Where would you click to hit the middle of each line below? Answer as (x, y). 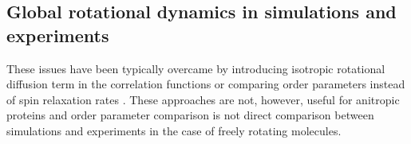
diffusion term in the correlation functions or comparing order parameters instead (206, 84)
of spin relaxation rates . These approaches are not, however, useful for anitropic (203, 99)
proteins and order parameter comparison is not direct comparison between (190, 115)
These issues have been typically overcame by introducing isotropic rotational (196, 68)
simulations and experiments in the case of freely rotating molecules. (174, 130)
